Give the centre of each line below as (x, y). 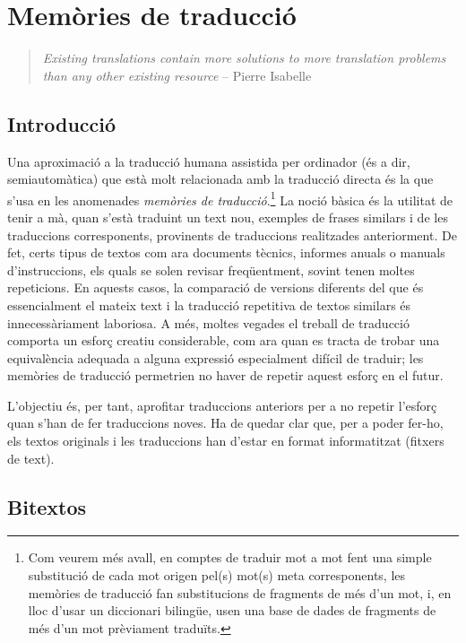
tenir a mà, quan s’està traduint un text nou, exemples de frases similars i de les (228, 217)
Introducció (62, 123)
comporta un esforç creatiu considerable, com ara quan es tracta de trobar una (224, 340)
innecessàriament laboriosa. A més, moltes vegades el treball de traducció (208, 322)
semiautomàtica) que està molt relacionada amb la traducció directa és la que (220, 179)
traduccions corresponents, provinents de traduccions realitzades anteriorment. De (232, 235)
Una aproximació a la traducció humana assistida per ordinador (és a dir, (209, 161)
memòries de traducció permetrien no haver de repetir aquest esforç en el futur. (225, 375)
